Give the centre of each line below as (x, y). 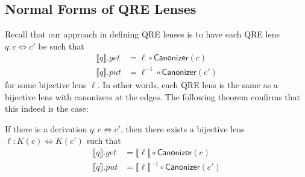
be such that (61, 46)
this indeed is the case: (47, 108)
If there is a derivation (46, 128)
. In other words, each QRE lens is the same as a (187, 84)
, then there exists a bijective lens (183, 128)
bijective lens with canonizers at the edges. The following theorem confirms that (152, 96)
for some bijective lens (46, 84)
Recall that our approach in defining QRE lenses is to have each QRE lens (142, 34)
